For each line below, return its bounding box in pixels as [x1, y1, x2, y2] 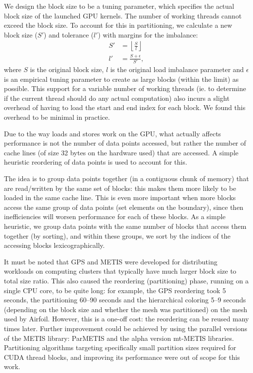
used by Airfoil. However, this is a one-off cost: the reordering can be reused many [4, 314, 249, 324]
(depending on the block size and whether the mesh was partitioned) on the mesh [4, 304, 248, 314]
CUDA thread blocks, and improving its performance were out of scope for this [4, 352, 240, 362]
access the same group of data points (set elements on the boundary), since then [4, 202, 244, 212]
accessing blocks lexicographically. [4, 240, 105, 250]
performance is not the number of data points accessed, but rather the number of [4, 138, 246, 148]
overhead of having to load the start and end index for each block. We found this [4, 102, 246, 112]
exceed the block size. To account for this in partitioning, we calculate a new [4, 20, 233, 30]
